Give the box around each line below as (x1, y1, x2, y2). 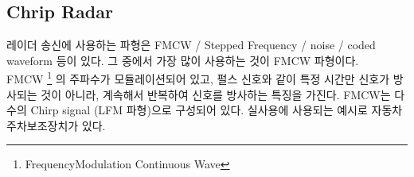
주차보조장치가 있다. (6, 117, 106, 133)
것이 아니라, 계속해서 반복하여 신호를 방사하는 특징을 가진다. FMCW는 (41, 86, 391, 102)
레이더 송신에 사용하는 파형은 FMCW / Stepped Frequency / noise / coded (6, 37, 376, 53)
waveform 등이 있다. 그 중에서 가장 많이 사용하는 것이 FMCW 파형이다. (6, 52, 359, 68)
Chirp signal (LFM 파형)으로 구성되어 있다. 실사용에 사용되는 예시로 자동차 (30, 102, 403, 118)
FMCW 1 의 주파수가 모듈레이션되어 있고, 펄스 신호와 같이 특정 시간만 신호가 (6, 68, 390, 87)
